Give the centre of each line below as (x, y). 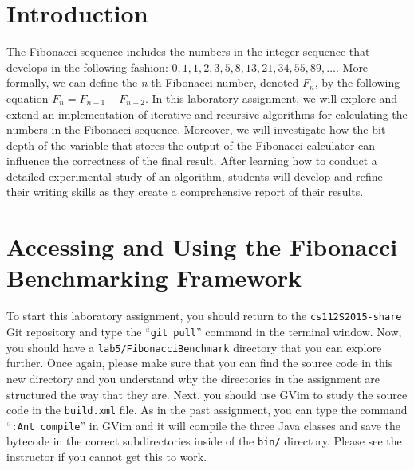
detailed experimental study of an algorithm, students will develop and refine (195, 176)
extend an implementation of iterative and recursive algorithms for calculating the (207, 114)
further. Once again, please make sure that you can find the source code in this (200, 363)
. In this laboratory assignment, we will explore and (271, 98)
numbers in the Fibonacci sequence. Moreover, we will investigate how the (187, 129)
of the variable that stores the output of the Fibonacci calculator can (207, 145)
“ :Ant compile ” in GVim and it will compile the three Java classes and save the (204, 425)
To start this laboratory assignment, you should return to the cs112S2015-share (204, 316)
